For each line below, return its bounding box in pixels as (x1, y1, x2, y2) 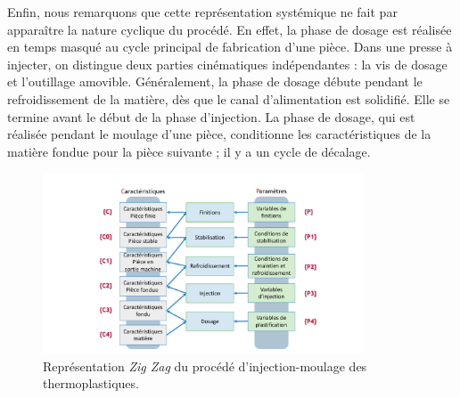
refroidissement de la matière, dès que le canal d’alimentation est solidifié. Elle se (7, 89, 450, 108)
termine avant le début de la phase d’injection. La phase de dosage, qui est (7, 107, 415, 126)
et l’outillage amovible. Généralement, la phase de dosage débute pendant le (7, 72, 423, 91)
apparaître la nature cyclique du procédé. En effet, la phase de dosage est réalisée (7, 20, 452, 38)
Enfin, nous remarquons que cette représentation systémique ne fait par (7, 3, 398, 20)
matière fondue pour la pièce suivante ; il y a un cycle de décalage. (7, 142, 371, 160)
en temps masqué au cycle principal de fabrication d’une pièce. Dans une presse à (7, 37, 453, 56)
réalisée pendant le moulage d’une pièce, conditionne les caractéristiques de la (7, 125, 431, 143)
